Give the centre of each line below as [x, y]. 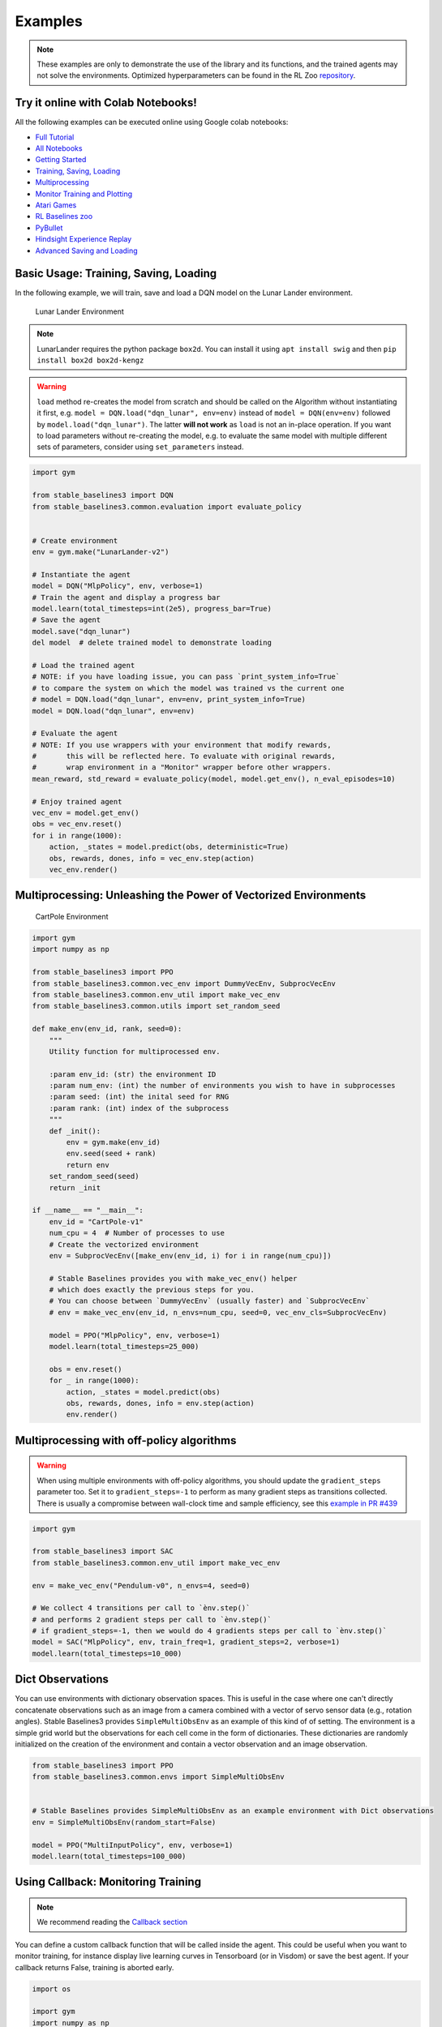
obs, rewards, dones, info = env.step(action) [160, 1403]
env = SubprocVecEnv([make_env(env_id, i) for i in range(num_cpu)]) [190, 1256]
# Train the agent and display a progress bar [126, 597]
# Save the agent [67, 620]
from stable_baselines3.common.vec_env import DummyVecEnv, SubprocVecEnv [184, 984]
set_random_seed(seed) [94, 1176]
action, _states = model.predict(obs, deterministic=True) [169, 847]
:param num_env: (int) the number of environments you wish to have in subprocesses [223, 1086]
